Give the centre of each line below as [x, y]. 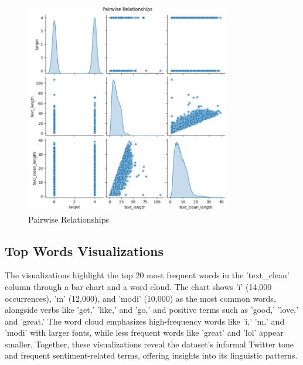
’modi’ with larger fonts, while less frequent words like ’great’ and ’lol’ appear [144, 332]
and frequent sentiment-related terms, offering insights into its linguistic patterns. [151, 355]
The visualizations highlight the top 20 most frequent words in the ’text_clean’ [147, 275]
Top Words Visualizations [84, 250]
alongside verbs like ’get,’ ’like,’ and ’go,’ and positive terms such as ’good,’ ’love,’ [152, 310]
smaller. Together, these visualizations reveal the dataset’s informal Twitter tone [149, 344]
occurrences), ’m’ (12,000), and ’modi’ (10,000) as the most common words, [140, 298]
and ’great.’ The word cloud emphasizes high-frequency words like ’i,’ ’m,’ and [145, 321]
